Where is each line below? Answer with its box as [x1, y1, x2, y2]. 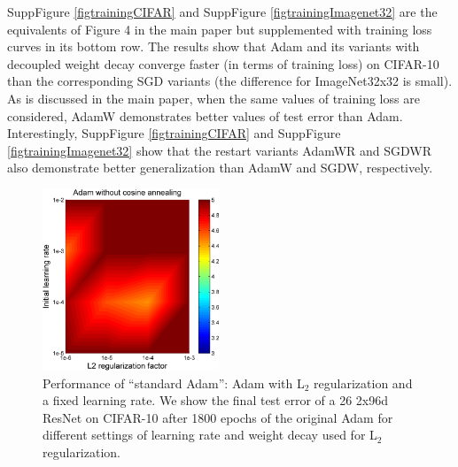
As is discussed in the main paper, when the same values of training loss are [7, 88, 420, 107]
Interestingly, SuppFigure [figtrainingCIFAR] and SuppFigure [7, 124, 341, 142]
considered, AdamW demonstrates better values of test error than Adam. [7, 106, 403, 125]
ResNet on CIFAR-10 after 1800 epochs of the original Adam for [43, 408, 393, 426]
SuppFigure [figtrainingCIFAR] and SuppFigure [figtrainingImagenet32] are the [7, 3, 438, 20]
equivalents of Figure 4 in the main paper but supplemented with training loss [7, 19, 432, 38]
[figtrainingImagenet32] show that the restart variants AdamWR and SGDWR [7, 141, 432, 159]
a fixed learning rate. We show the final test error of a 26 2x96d [43, 391, 389, 410]
